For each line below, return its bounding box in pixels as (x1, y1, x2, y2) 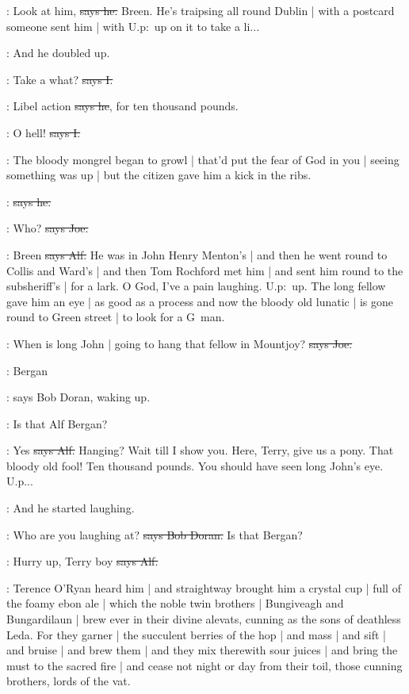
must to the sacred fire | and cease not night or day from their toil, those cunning (6, 657, 403, 673)
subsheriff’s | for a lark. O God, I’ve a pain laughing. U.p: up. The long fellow (6, 278, 386, 294)
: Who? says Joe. (6, 220, 89, 236)
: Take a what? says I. (6, 71, 113, 87)
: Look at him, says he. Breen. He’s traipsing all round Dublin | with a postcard (6, 2, 395, 18)
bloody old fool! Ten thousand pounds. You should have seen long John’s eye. (6, 457, 384, 474)
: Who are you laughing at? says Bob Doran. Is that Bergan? (6, 526, 303, 543)
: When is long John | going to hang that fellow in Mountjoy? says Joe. (6, 335, 353, 351)
